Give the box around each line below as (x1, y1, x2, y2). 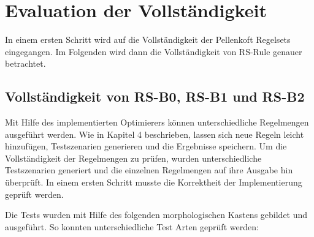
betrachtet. (5, 57, 46, 70)
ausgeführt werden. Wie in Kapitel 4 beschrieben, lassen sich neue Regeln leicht (5, 127, 304, 140)
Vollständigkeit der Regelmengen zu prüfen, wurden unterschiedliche (5, 151, 262, 164)
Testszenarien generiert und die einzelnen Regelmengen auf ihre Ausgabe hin (5, 164, 293, 176)
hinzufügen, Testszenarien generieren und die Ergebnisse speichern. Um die (5, 140, 287, 152)
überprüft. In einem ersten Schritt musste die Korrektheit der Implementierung (5, 176, 302, 189)
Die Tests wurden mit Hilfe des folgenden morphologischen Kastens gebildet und (5, 208, 308, 221)
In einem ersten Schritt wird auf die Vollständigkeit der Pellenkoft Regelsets (5, 33, 291, 46)
